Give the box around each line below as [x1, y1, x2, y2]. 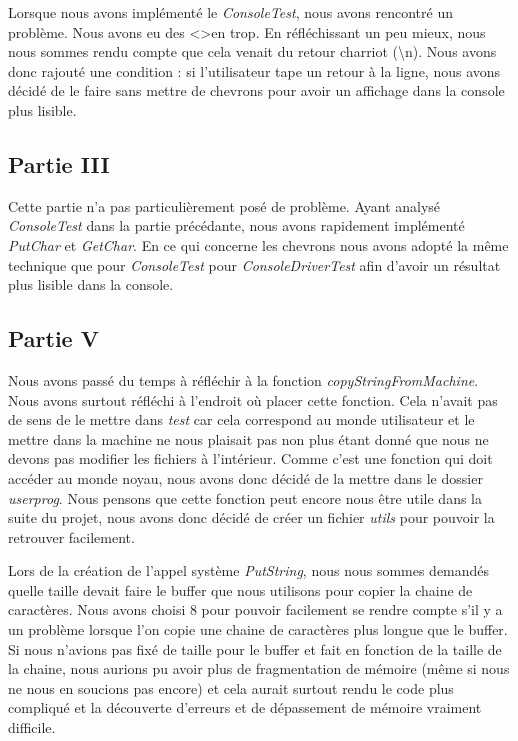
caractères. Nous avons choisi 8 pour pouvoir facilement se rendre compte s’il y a [8, 599, 503, 620]
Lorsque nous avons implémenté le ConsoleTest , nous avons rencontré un [8, 2, 454, 22]
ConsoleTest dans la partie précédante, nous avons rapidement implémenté [8, 215, 465, 236]
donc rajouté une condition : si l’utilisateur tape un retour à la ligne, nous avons [8, 60, 501, 81]
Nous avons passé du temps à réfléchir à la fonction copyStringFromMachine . [8, 369, 479, 390]
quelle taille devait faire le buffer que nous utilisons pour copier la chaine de [8, 579, 473, 600]
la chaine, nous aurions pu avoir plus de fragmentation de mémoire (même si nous [8, 658, 510, 679]
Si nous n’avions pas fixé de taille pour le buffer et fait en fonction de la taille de [8, 638, 502, 659]
